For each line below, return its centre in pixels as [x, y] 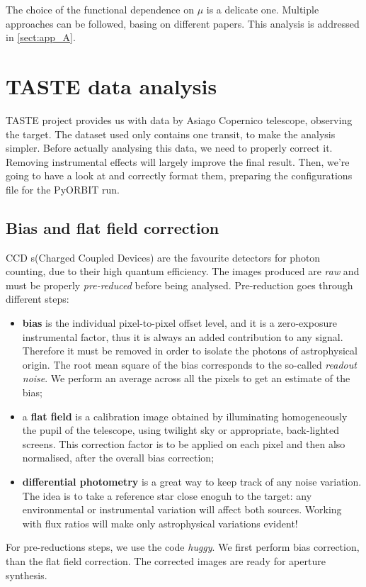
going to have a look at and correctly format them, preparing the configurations [179, 175]
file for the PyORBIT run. [63, 189]
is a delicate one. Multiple [263, 9]
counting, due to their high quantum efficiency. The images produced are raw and [183, 271]
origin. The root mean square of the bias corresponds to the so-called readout [189, 364]
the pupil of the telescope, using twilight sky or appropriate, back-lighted [181, 430]
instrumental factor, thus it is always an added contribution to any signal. [183, 336]
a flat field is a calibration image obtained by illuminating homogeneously [185, 416]
